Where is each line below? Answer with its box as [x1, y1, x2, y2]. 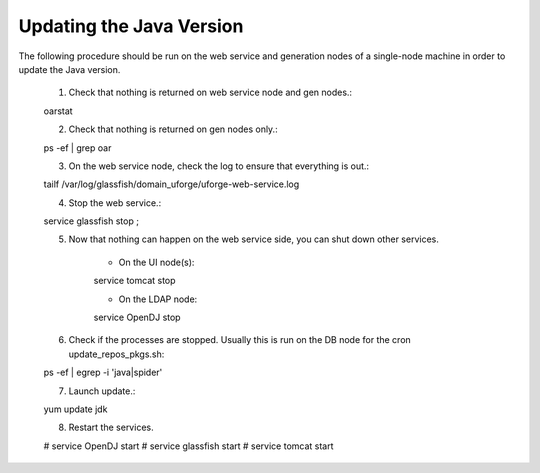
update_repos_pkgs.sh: [68, 348, 165, 360]
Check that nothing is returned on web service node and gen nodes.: [68, 86, 353, 99]
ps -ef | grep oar [43, 141, 112, 154]
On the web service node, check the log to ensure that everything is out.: [68, 160, 370, 172]
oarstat [43, 105, 74, 117]
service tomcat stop [93, 275, 176, 287]
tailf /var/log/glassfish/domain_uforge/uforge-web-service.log [43, 178, 300, 190]
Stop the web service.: [68, 196, 162, 209]
